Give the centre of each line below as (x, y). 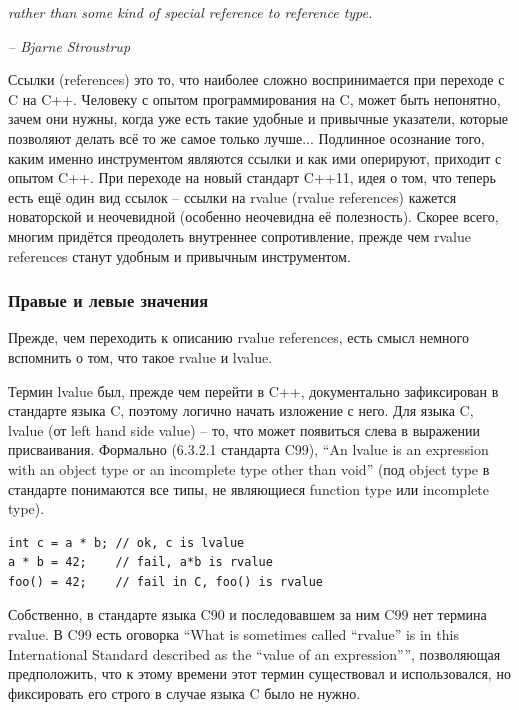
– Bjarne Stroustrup (69, 45)
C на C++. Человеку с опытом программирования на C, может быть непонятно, (254, 98)
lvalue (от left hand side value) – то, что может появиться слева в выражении (244, 429)
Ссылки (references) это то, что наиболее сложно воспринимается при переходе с (256, 79)
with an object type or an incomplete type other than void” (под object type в (249, 468)
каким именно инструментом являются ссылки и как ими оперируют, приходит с (255, 157)
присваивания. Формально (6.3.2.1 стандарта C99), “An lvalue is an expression (248, 449)
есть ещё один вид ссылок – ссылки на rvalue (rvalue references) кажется (232, 196)
